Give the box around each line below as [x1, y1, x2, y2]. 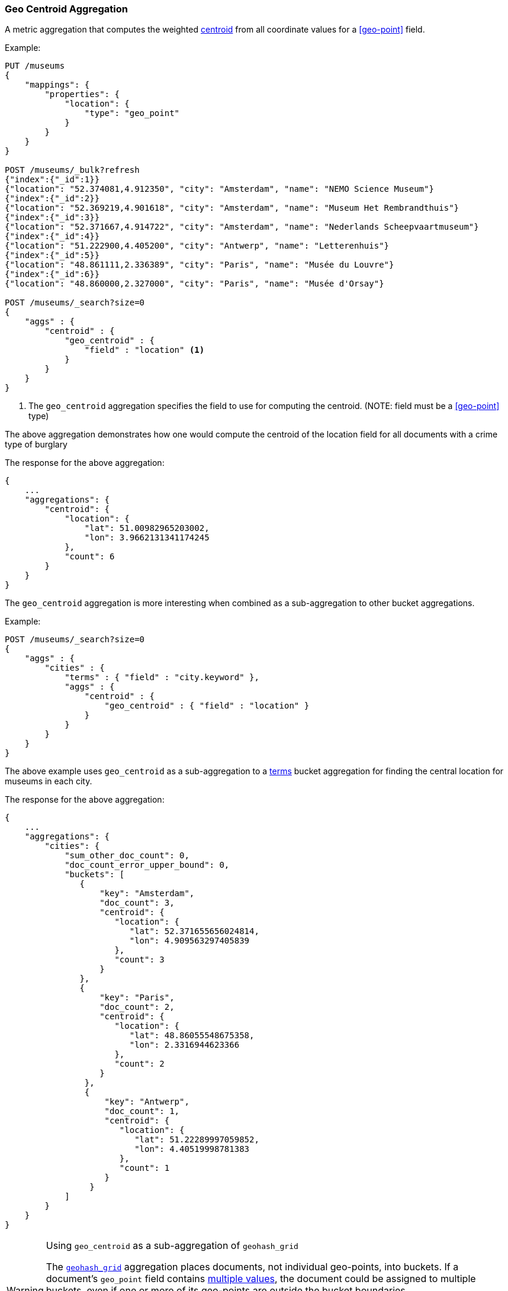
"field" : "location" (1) [84, 345, 205, 355]
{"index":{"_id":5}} [5, 250, 100, 260]
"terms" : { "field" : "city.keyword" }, [65, 672, 259, 682]
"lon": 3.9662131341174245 [84, 533, 210, 543]
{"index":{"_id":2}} [5, 194, 100, 204]
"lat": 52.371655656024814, [129, 926, 259, 936]
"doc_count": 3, [99, 898, 175, 908]
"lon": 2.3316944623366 [129, 1040, 240, 1050]
